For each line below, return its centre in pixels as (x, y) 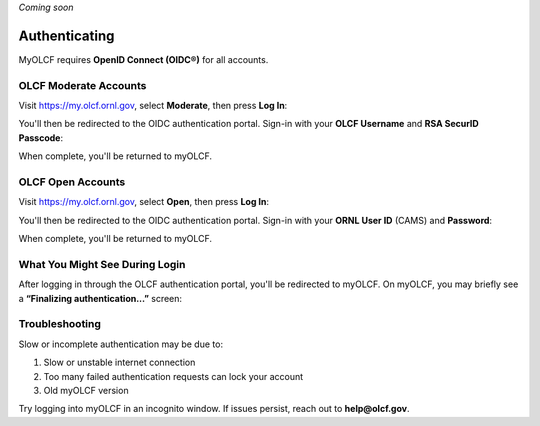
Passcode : (41, 137)
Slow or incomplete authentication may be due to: (121, 344)
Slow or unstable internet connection (119, 362)
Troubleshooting (60, 324)
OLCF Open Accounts (72, 182)
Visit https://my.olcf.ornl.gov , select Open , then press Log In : (144, 202)
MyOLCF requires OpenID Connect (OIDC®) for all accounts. (143, 59)
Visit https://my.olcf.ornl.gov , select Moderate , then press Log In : (153, 106)
